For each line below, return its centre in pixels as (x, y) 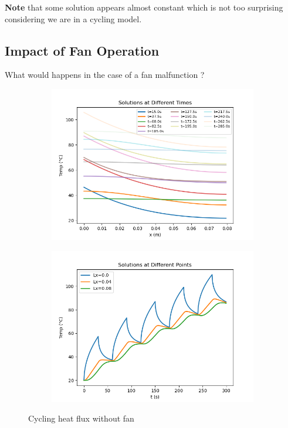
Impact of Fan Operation (82, 50)
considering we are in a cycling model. (73, 18)
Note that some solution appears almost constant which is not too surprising (144, 7)
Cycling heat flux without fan (81, 418)
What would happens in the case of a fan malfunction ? (105, 75)
